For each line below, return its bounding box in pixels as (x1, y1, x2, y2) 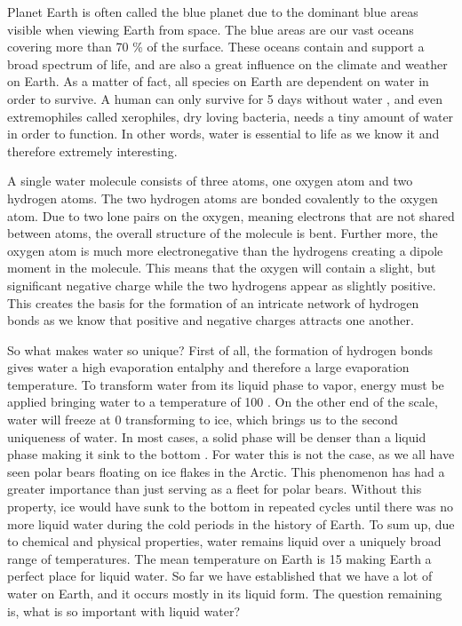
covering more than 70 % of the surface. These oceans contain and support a (7, 37, 425, 56)
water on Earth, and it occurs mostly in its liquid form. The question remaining (7, 584, 442, 602)
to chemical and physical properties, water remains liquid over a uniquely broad (7, 532, 442, 551)
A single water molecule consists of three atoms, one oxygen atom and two (7, 171, 413, 190)
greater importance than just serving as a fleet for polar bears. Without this (7, 479, 422, 498)
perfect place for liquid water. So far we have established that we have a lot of (7, 567, 433, 585)
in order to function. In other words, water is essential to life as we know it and (7, 124, 440, 143)
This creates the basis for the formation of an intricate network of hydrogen (7, 293, 419, 312)
